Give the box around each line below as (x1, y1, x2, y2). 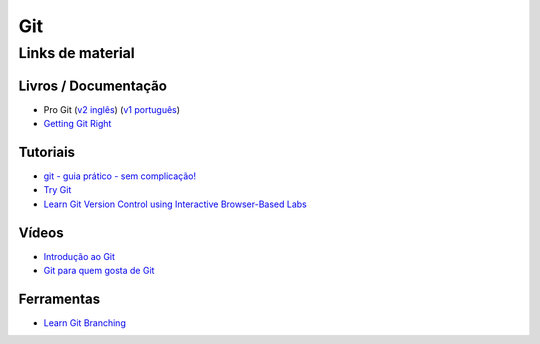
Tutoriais (18, 143, 75, 160)
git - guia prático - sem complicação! (43, 170, 197, 182)
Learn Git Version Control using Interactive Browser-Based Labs (43, 198, 307, 210)
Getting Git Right (43, 118, 112, 130)
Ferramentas (18, 290, 100, 307)
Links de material (18, 44, 135, 62)
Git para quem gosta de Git (43, 265, 155, 277)
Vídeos (18, 224, 64, 241)
